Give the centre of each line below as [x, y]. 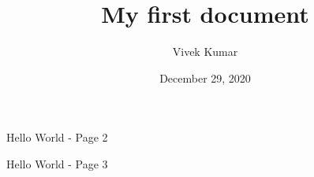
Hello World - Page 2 [57, 137]
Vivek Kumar [205, 52]
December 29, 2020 [205, 77]
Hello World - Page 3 [57, 163]
